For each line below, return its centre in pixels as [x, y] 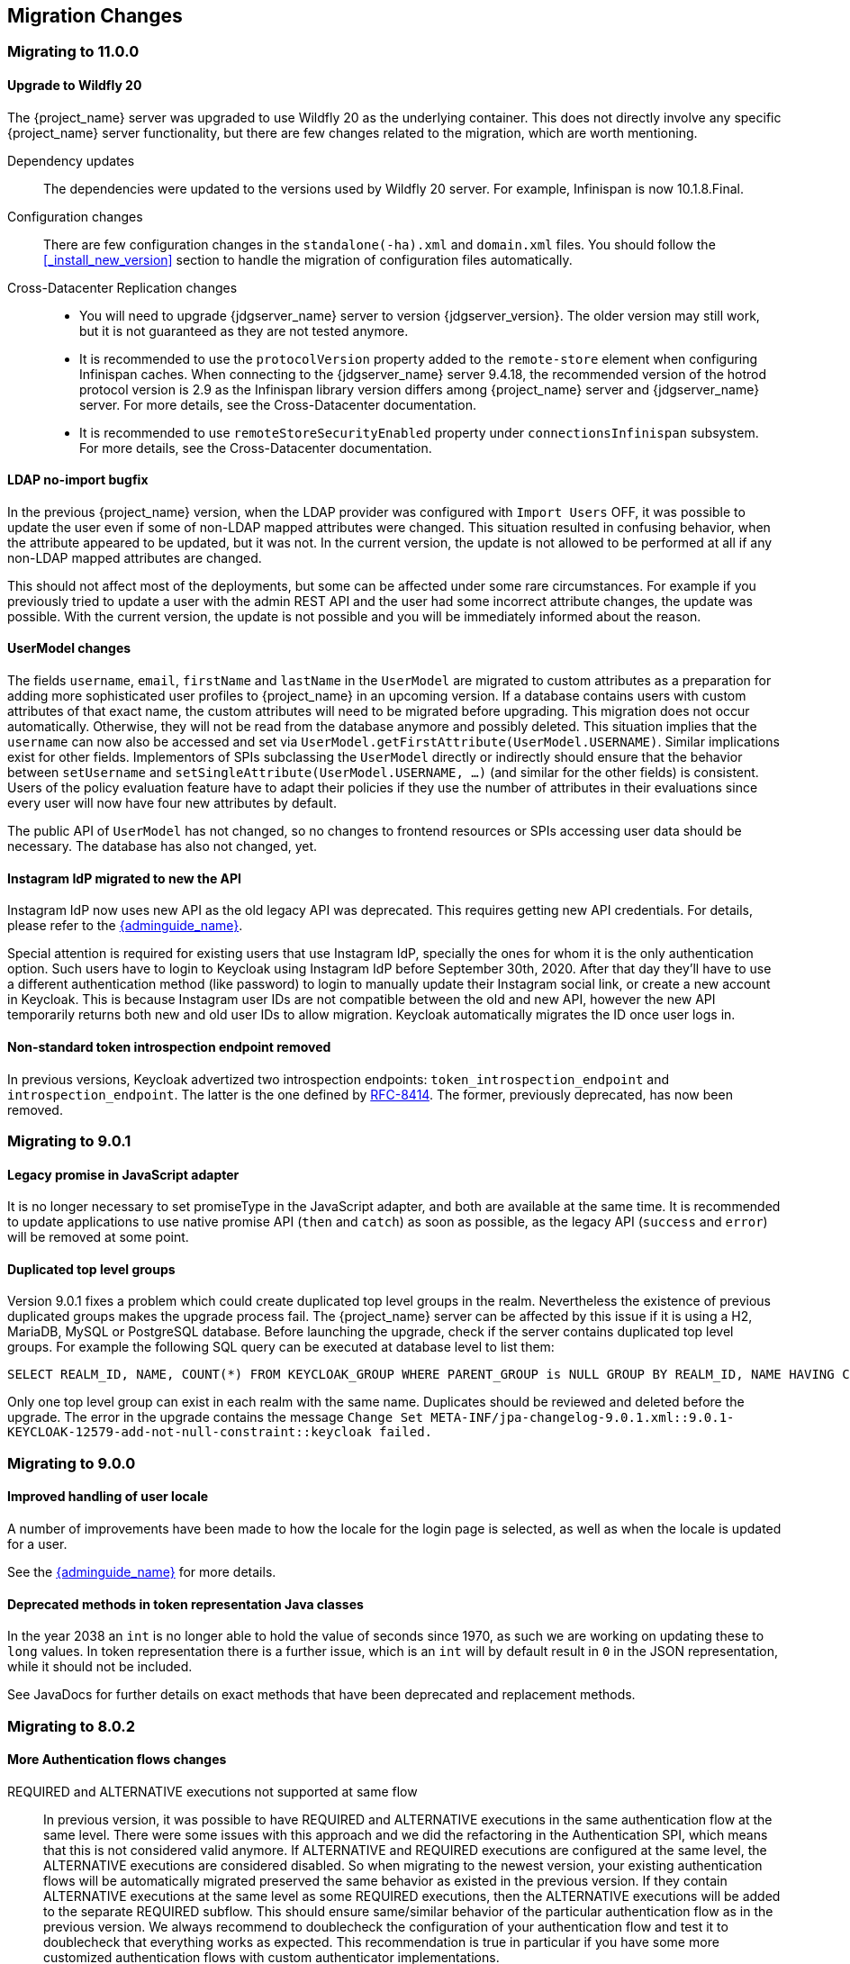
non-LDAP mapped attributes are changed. [135, 557]
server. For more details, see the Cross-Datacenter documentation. [278, 404]
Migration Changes [95, 16]
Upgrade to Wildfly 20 [75, 86]
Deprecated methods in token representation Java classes [185, 1604]
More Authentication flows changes [117, 1760]
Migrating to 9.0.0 [72, 1463]
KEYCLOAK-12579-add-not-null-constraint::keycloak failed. [220, 1432]
